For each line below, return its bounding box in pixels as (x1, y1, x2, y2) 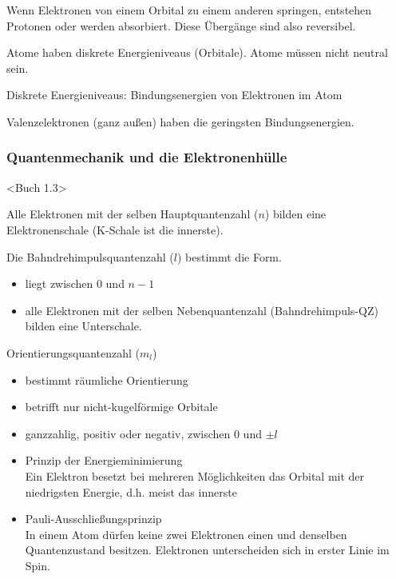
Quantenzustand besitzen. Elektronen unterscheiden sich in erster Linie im (25, 541, 390, 558)
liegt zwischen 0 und (25, 275, 125, 292)
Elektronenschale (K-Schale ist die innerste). (6, 221, 224, 238)
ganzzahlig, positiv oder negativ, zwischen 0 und (25, 425, 262, 441)
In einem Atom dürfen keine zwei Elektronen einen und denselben (25, 525, 347, 542)
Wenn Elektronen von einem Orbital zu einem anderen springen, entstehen (6, 2, 372, 18)
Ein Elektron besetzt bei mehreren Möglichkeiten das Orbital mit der (25, 467, 365, 484)
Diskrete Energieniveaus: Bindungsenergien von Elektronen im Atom (6, 86, 343, 103)
